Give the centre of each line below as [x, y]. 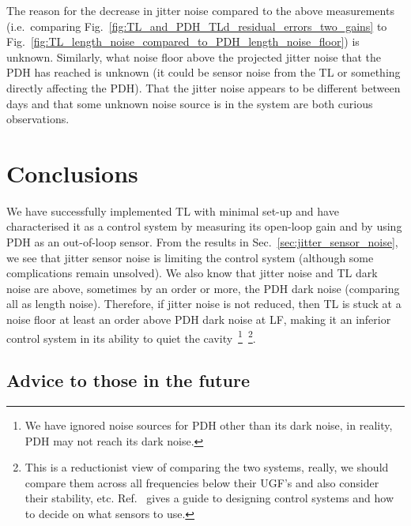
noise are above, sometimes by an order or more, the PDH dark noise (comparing [203, 288]
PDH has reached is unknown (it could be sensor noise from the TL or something [204, 72]
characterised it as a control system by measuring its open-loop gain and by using [204, 226]
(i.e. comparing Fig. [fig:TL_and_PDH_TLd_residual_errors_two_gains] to [197, 26]
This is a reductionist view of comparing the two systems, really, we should [207, 467]
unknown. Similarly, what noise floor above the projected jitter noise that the [194, 56]
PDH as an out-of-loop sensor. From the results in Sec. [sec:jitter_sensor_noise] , [202, 242]
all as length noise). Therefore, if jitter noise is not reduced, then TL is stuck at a [204, 304]
